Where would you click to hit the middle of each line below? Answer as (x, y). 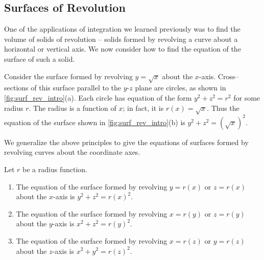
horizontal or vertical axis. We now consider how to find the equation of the (123, 49)
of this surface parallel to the (76, 88)
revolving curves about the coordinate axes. (72, 152)
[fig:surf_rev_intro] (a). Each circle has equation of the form (98, 97)
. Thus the (223, 108)
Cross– (228, 76)
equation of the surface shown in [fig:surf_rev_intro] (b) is (95, 122)
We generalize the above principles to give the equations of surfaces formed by (126, 142)
